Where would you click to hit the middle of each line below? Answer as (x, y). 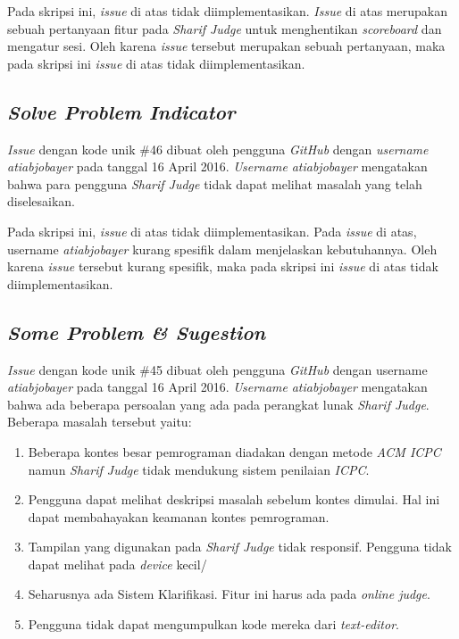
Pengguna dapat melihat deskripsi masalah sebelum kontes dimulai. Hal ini (234, 499)
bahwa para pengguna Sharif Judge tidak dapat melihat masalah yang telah (215, 183)
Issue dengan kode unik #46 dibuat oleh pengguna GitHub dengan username (218, 149)
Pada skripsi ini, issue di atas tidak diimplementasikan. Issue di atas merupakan (227, 11)
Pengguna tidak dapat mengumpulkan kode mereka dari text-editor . (213, 624)
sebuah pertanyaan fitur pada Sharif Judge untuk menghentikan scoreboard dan (225, 28)
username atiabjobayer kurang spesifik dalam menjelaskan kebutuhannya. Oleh (222, 249)
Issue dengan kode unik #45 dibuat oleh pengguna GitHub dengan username (217, 369)
